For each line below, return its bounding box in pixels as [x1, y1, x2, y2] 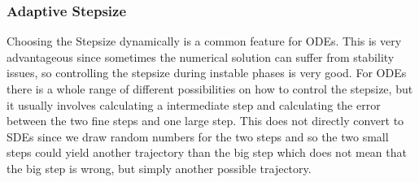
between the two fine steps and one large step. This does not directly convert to [7, 112, 404, 129]
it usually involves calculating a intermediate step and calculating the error [7, 96, 381, 113]
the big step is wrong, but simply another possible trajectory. [7, 159, 312, 176]
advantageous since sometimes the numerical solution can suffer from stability [7, 48, 395, 65]
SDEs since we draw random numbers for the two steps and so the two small [7, 128, 389, 145]
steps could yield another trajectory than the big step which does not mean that [7, 144, 407, 161]
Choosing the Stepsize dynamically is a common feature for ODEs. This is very [7, 32, 402, 50]
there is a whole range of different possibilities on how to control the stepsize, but [7, 80, 413, 97]
